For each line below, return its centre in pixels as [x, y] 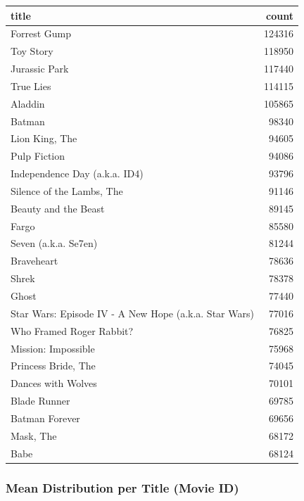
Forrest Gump [41, 33]
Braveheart [34, 261]
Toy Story [32, 51]
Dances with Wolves [54, 383]
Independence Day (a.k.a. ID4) [77, 173]
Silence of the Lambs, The [67, 190]
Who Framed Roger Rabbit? [72, 330]
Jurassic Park [40, 69]
